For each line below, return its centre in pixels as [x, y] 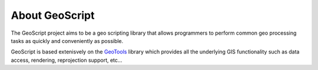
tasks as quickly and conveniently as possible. [67, 41]
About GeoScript [53, 15]
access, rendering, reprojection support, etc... [67, 60]
